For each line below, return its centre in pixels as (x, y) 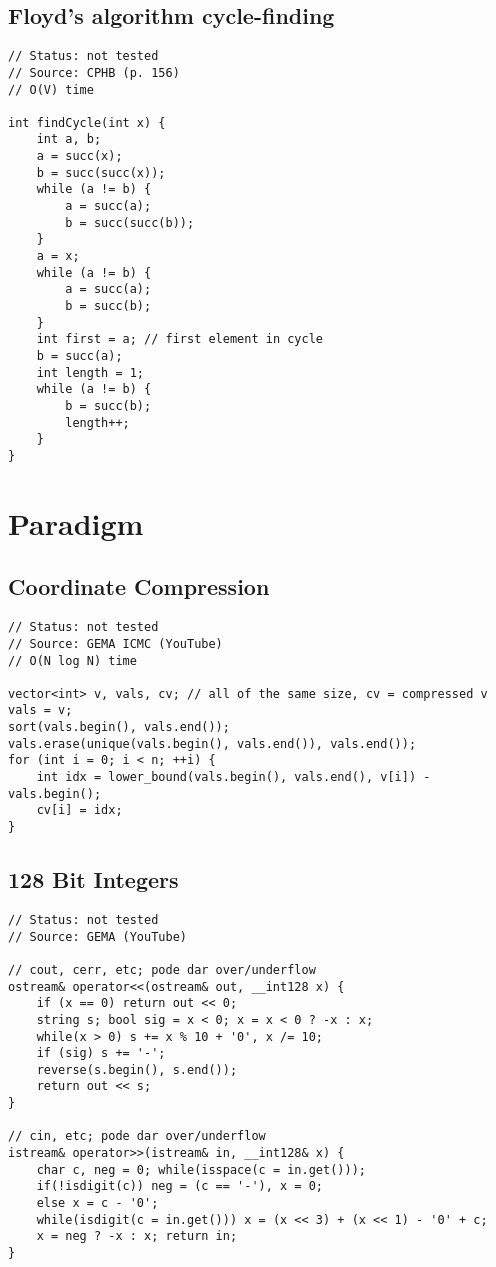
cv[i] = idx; (79, 810)
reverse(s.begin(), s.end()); (137, 1069)
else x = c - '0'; (97, 1203)
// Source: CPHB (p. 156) (94, 72)
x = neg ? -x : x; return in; (137, 1236)
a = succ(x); (79, 156)
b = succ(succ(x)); (101, 172)
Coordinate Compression (139, 586)
